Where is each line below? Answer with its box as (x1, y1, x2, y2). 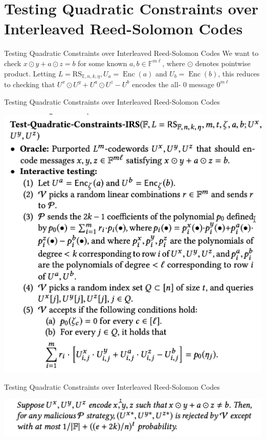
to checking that (4, 78, 55, 89)
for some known (78, 57, 127, 68)
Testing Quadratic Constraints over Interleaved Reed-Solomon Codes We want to (4, 48, 259, 58)
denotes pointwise (195, 57, 251, 68)
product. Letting (4, 68, 56, 78)
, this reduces (218, 68, 260, 78)
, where (162, 57, 185, 68)
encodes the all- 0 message (131, 78, 214, 89)
